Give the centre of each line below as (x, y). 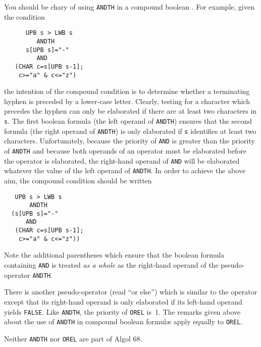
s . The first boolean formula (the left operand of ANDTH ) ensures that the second (128, 120)
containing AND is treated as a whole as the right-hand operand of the (111, 265)
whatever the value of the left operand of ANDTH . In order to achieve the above (125, 170)
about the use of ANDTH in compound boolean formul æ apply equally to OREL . (123, 321)
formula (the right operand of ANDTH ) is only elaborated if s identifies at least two (130, 131)
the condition (24, 16)
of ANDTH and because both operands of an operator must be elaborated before (125, 150)
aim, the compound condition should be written (78, 180)
